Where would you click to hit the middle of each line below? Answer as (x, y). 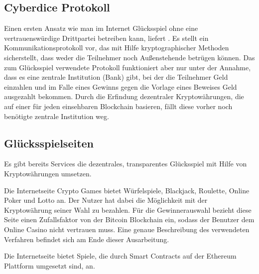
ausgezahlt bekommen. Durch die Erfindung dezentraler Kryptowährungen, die (124, 96)
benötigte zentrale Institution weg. (57, 116)
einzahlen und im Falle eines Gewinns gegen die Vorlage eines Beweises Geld (121, 86)
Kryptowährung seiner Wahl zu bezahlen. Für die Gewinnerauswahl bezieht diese (128, 209)
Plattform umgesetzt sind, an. (50, 265)
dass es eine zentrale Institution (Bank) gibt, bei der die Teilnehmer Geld (116, 77)
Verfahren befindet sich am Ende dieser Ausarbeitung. (87, 239)
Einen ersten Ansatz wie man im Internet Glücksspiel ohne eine (101, 28)
